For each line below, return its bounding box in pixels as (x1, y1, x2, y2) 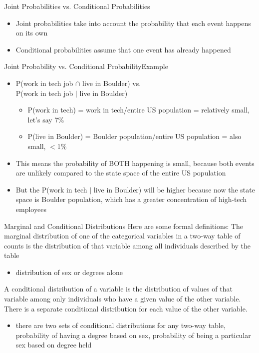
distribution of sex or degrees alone (15, 266, 123, 277)
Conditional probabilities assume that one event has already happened (15, 44, 231, 54)
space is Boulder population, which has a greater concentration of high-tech (15, 194, 247, 204)
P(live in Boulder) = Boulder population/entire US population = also (27, 131, 242, 141)
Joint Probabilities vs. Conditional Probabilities (4, 1, 150, 11)
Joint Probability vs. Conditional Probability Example (4, 61, 168, 71)
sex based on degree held (15, 339, 92, 350)
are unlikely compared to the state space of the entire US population (15, 167, 226, 178)
